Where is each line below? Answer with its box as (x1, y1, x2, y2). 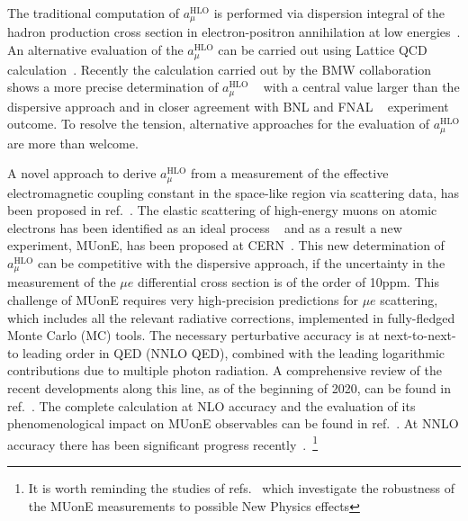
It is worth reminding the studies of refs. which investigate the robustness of (28, 479, 455, 498)
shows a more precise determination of (7, 77, 219, 96)
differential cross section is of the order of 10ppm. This (137, 273, 439, 292)
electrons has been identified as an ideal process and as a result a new (7, 218, 402, 237)
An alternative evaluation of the (7, 40, 184, 59)
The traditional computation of (7, 4, 180, 22)
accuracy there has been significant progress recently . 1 (7, 432, 319, 454)
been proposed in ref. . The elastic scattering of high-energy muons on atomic (7, 201, 437, 220)
